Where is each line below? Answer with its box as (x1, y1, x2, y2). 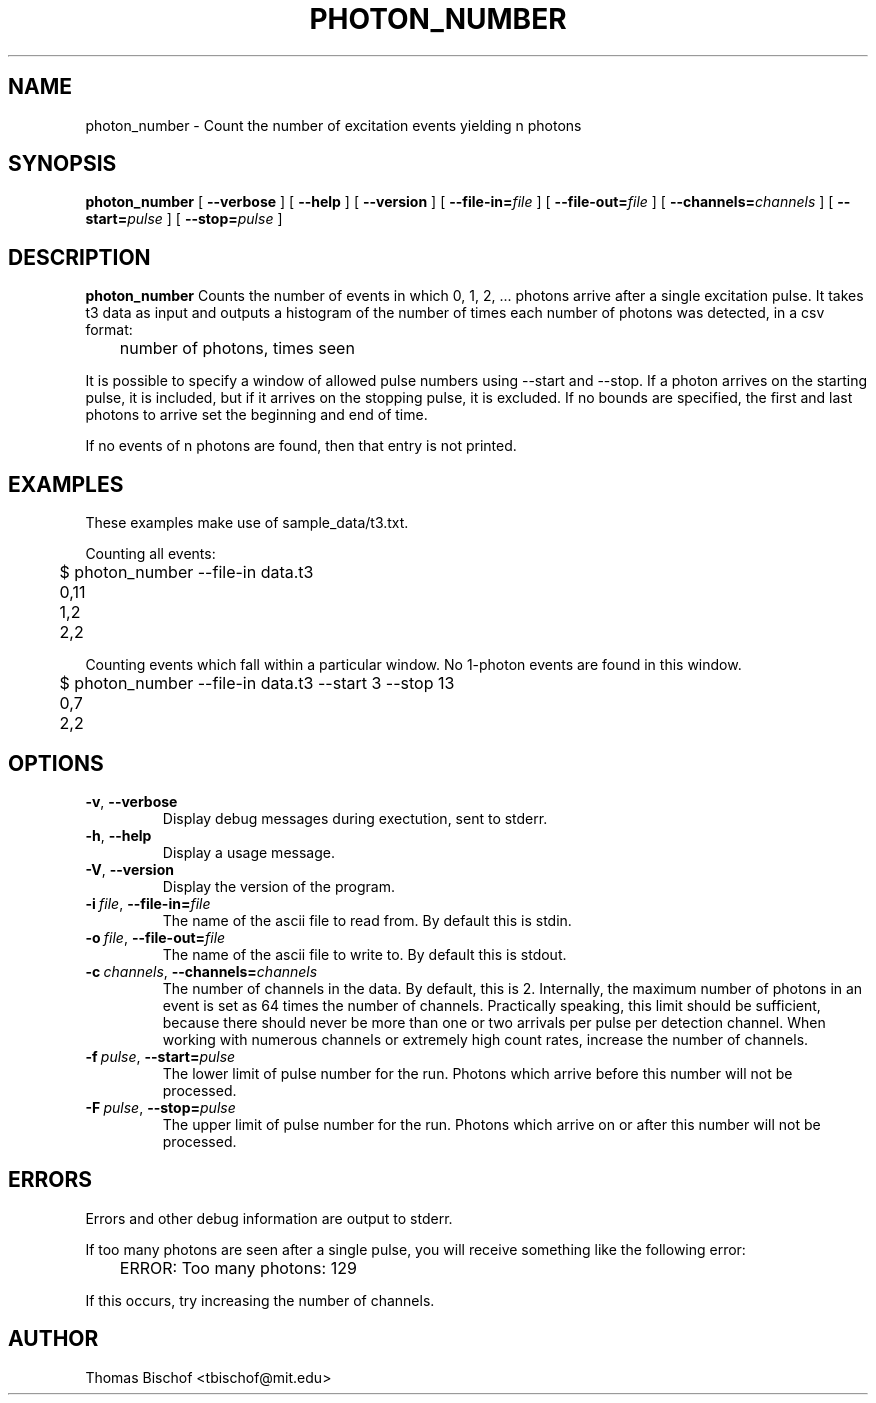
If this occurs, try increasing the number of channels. (85, 1291, 435, 1309)
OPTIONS (8, 750, 104, 776)
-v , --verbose (85, 792, 178, 810)
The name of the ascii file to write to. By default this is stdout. (162, 945, 567, 963)
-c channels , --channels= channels (85, 962, 318, 980)
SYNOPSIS (8, 151, 117, 177)
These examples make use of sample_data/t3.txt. (85, 514, 409, 532)
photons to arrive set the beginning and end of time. (85, 406, 428, 424)
